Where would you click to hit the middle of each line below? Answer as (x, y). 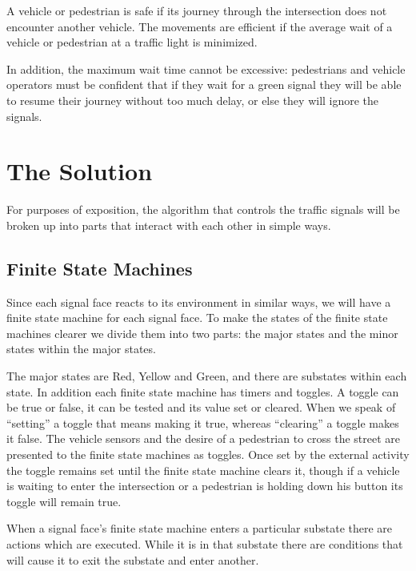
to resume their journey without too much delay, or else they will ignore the (193, 100)
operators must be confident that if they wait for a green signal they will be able (204, 84)
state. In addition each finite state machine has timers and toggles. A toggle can (203, 391)
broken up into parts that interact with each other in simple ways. (169, 225)
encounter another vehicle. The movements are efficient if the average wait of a (200, 26)
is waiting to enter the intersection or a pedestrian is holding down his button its (205, 486)
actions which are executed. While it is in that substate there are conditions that (205, 543)
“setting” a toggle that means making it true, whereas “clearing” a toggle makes (203, 422)
